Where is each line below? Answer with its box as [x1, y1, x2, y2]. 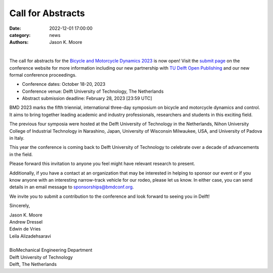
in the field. [9, 151, 33, 157]
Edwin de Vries [9, 226, 41, 232]
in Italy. [9, 135, 25, 141]
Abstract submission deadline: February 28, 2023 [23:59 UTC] [22, 95, 153, 101]
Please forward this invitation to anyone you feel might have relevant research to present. [9, 160, 196, 167]
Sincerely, [9, 202, 30, 209]
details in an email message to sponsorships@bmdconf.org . [9, 184, 134, 190]
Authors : [9, 39, 29, 45]
